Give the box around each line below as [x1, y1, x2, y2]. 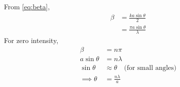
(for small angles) [124, 65, 177, 72]
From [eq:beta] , [4, 1, 50, 11]
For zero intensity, [4, 35, 59, 45]
